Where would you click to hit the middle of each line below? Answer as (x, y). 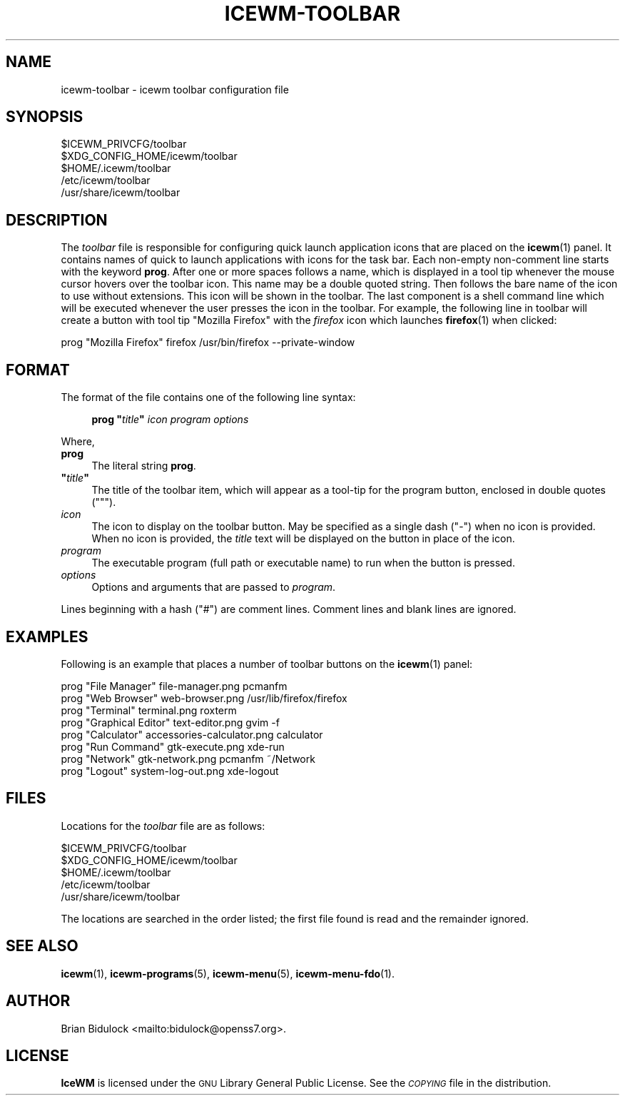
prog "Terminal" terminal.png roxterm (149, 710)
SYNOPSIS (45, 117)
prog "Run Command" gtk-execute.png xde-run (173, 746)
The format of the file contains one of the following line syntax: (208, 397)
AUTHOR (38, 1001)
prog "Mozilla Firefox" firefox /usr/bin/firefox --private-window (208, 343)
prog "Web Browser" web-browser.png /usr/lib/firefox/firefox (204, 698)
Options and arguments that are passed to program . (214, 587)
